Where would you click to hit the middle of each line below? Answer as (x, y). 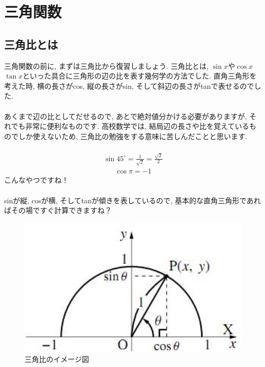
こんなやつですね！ (36, 180)
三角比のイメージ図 (57, 359)
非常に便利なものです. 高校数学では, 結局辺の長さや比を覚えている (137, 126)
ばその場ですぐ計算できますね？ (58, 210)
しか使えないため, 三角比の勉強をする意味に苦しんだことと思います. (133, 136)
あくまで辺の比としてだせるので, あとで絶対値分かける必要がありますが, (126, 116)
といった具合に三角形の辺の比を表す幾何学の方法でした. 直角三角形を (140, 76)
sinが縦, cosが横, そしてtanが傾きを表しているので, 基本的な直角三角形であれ (132, 200)
